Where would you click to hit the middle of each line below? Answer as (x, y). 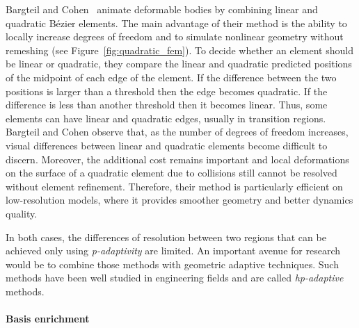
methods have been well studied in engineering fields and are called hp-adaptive (175, 278)
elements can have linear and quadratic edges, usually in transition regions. (166, 118)
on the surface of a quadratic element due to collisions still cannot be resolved (171, 173)
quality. (22, 213)
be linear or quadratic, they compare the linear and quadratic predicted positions (179, 64)
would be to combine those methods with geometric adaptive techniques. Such (172, 264)
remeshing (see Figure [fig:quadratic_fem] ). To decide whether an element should (179, 50)
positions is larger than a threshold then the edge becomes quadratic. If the (167, 91)
